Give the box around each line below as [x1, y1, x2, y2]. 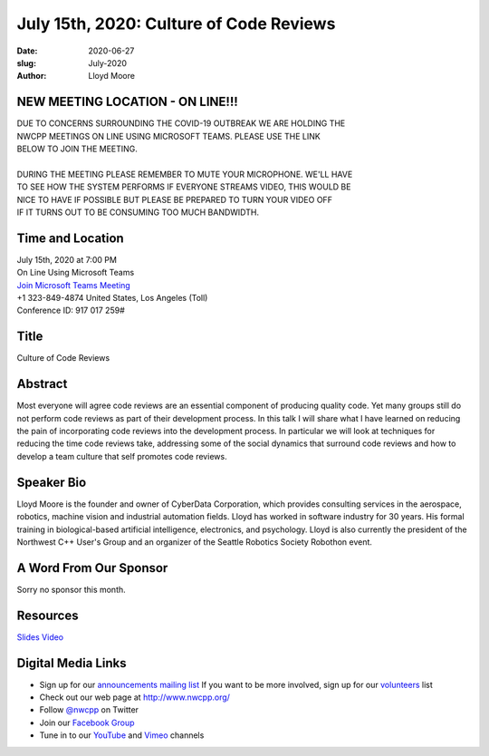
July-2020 [88, 57, 127, 68]
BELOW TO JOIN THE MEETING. [16, 143, 138, 154]
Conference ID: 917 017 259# [16, 305, 126, 316]
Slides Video [16, 631, 64, 643]
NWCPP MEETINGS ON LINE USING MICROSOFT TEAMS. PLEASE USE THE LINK [16, 131, 321, 141]
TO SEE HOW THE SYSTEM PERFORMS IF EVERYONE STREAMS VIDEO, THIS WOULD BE [16, 181, 351, 192]
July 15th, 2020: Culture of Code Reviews [16, 14, 336, 34]
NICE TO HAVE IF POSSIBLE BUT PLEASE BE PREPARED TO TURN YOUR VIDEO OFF [16, 194, 332, 205]
